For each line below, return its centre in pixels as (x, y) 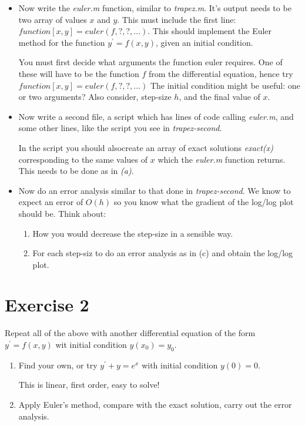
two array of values (53, 19)
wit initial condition (91, 344)
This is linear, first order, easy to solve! (89, 385)
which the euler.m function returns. (222, 159)
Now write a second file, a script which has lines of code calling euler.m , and (156, 116)
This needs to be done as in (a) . (76, 171)
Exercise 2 (47, 305)
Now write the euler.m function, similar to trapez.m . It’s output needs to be (155, 8)
